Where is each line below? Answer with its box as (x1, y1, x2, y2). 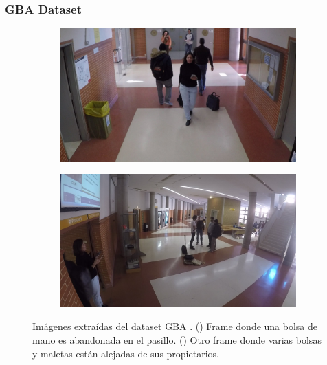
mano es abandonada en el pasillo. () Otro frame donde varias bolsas (32, 333, 322, 346)
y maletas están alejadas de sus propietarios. (32, 346, 219, 360)
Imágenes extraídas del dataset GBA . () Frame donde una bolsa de (32, 319, 318, 333)
